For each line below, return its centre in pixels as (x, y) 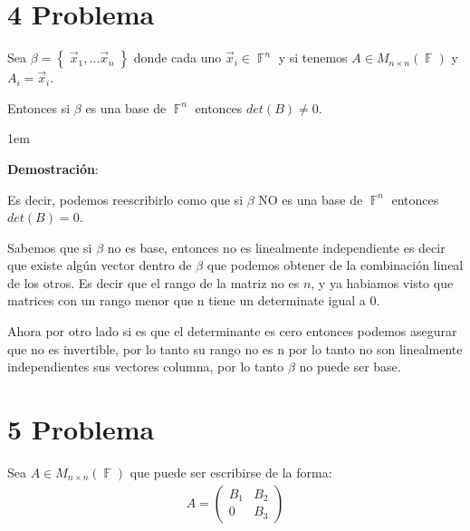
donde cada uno (177, 58)
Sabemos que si (50, 247)
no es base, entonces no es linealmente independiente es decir (276, 247)
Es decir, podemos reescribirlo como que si (125, 199)
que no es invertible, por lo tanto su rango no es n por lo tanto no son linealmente (235, 348)
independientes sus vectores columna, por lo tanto (146, 367)
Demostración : (53, 168)
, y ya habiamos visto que (382, 282)
